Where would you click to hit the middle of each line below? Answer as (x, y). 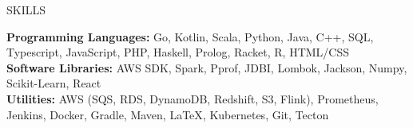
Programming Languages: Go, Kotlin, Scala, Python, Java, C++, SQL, (190, 36)
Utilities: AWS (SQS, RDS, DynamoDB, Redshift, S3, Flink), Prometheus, (193, 98)
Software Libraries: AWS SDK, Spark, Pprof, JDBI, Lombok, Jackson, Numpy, (207, 67)
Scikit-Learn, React (54, 83)
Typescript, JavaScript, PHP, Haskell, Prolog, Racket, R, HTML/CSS (178, 52)
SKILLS (26, 10)
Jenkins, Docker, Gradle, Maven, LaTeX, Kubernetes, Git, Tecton (168, 114)
